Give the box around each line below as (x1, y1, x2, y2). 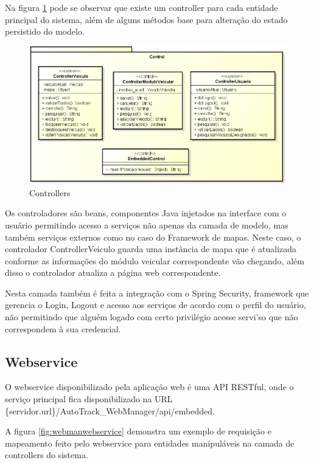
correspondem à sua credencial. (5, 322, 121, 335)
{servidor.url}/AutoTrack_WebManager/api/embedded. (5, 404, 215, 417)
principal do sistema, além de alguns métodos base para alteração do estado (5, 13, 288, 26)
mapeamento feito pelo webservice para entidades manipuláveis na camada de (5, 436, 295, 449)
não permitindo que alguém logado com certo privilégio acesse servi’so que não (5, 310, 298, 323)
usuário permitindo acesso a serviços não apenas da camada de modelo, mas (5, 218, 288, 231)
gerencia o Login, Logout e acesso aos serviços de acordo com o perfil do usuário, (5, 298, 306, 311)
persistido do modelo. (5, 25, 85, 38)
